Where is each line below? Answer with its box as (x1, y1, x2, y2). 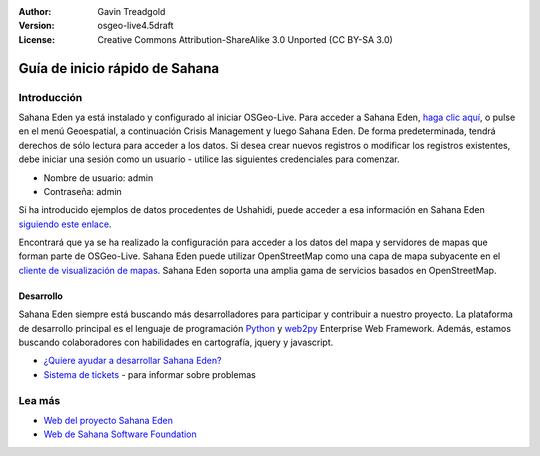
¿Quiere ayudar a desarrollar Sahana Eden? (43, 355, 222, 367)
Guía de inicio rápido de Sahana (18, 60, 220, 77)
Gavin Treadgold (97, 6, 166, 17)
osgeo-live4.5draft (97, 20, 174, 32)
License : (18, 33, 55, 45)
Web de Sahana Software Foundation (43, 428, 197, 440)
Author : (18, 6, 52, 17)
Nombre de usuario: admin (43, 171, 154, 184)
